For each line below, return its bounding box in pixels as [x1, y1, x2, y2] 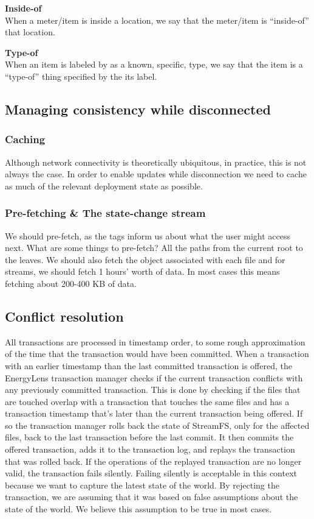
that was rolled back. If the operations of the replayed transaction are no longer [5, 454, 302, 467]
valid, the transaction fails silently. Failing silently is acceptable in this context [5, 467, 297, 479]
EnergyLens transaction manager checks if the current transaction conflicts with [5, 371, 303, 384]
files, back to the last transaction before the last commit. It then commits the [5, 431, 294, 443]
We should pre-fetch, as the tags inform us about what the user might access [5, 229, 291, 242]
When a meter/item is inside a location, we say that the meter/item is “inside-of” [5, 13, 309, 26]
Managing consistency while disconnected [5, 99, 271, 118]
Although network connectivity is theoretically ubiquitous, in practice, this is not [5, 155, 307, 168]
